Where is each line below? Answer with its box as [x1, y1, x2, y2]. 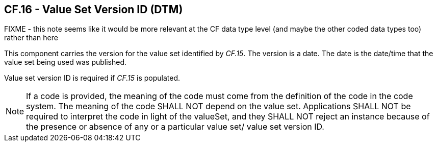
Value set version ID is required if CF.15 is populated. [4, 74, 181, 83]
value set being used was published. [4, 58, 127, 67]
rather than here [4, 33, 58, 42]
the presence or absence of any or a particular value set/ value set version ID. [26, 121, 324, 132]
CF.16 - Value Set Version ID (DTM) [4, 3, 183, 16]
